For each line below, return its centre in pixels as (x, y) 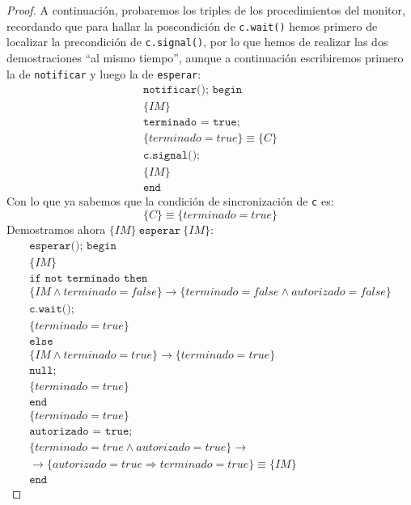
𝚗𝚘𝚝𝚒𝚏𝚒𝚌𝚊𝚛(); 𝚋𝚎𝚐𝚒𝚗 (193, 90)
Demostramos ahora (56, 229)
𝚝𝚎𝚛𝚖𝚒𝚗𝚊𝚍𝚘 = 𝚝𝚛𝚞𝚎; (191, 123)
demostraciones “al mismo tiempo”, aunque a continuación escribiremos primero (205, 57)
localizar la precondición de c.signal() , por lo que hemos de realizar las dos (197, 42)
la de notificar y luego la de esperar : (104, 73)
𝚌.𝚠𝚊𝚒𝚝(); (52, 309)
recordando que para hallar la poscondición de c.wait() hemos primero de (192, 25)
